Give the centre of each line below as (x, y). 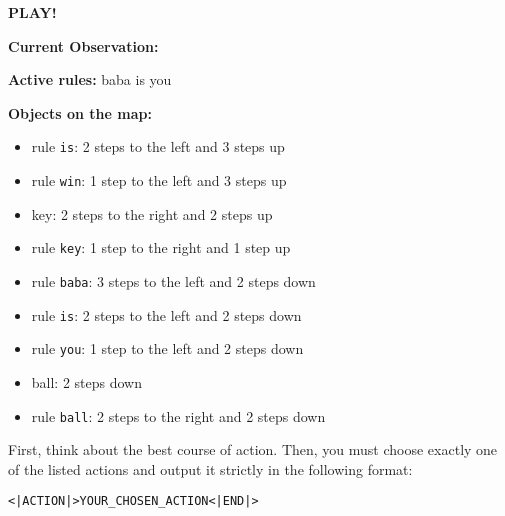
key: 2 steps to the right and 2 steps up (152, 213)
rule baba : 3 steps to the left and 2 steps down (173, 280)
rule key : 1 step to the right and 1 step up (161, 247)
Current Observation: (83, 45)
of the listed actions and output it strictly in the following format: (210, 468)
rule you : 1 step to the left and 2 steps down (167, 348)
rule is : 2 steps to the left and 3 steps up (158, 146)
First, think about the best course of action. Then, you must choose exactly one (253, 449)
